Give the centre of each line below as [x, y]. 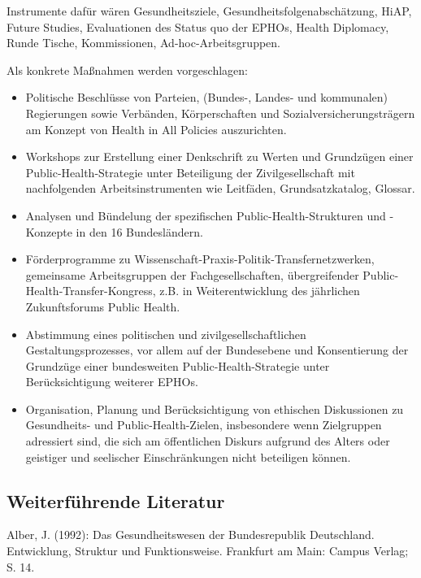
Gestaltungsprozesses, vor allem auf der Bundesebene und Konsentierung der [217, 350]
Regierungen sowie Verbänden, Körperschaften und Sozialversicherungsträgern [220, 113]
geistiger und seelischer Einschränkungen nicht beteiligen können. [188, 456]
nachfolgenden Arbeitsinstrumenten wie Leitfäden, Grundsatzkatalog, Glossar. [220, 188]
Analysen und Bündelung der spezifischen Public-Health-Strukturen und [206, 215]
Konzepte [49, 231]
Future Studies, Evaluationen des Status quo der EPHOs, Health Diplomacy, [198, 26]
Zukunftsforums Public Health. [103, 306]
